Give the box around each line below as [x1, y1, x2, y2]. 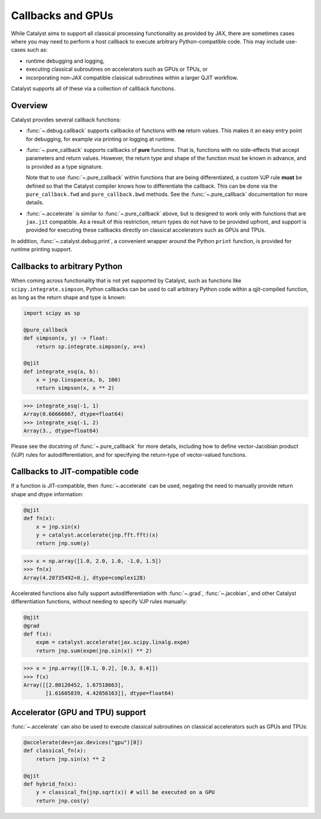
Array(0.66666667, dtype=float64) [23, 411, 124, 418]
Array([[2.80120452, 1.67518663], [23, 682, 124, 689]
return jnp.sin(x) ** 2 [36, 755, 105, 762]
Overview [11, 100, 48, 110]
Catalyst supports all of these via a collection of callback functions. [11, 85, 175, 92]
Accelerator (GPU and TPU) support [11, 707, 146, 717]
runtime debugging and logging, [26, 57, 105, 64]
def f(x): [23, 630, 52, 637]
